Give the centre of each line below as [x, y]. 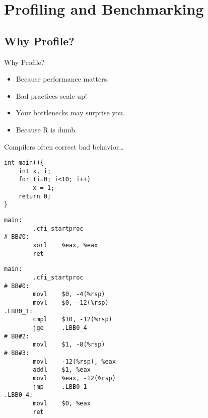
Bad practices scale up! [51, 95]
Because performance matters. [62, 79]
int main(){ [24, 163]
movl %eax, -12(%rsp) [74, 378]
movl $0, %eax [62, 403]
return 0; [35, 196]
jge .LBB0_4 [60, 328]
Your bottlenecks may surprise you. [70, 113]
